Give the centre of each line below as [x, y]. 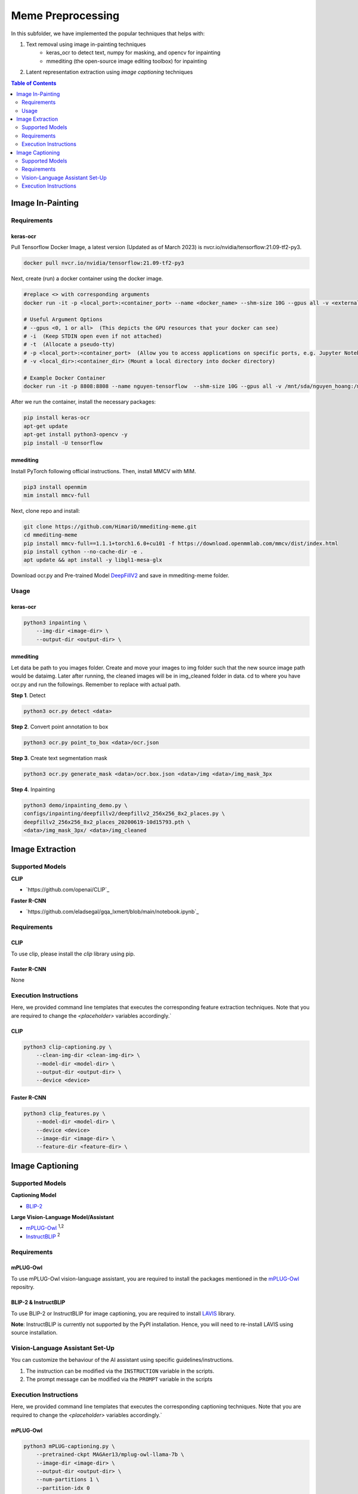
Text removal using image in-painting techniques [86, 44]
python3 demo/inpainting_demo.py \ [75, 805]
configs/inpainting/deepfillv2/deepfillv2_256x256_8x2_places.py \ [124, 814]
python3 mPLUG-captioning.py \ [70, 1446]
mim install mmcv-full [57, 495]
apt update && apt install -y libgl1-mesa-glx [93, 560]
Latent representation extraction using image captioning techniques [109, 72]
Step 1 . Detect [28, 695]
